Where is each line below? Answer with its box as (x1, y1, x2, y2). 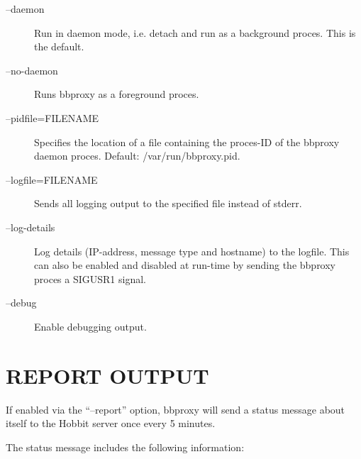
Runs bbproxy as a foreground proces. (34, 87, 199, 101)
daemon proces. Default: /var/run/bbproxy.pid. (34, 148, 240, 163)
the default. (34, 39, 84, 54)
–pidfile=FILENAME (6, 110, 99, 125)
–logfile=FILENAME (6, 172, 98, 187)
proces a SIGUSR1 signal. (34, 271, 146, 286)
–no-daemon (6, 62, 58, 77)
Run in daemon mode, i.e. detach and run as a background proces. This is (34, 25, 356, 40)
